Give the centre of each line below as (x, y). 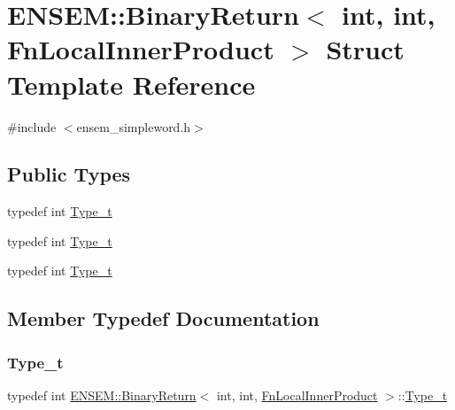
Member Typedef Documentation (163, 318)
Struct (365, 49)
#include (32, 126)
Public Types (69, 174)
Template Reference (131, 84)
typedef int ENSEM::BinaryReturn (102, 395)
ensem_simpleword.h (134, 126)
